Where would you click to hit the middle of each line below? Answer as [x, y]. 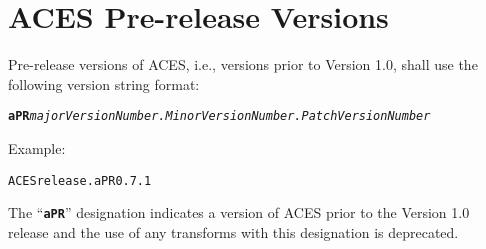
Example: [37, 147]
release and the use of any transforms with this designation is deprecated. [233, 231]
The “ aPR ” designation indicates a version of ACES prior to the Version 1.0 [239, 212]
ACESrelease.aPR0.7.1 [80, 180]
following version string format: [104, 83]
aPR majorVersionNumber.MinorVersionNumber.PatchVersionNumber [219, 116]
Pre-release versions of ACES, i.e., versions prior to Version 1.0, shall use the [243, 64]
